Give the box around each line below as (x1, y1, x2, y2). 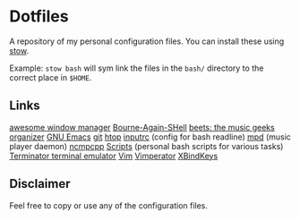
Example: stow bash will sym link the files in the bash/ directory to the (9, 63, 264, 73)
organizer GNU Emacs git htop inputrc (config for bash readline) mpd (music (9, 131, 291, 142)
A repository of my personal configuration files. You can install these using (9, 36, 285, 47)
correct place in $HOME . (9, 72, 92, 82)
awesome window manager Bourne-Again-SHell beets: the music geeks (9, 122, 275, 132)
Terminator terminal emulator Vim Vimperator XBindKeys (9, 150, 219, 161)
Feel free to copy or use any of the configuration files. (9, 199, 209, 211)
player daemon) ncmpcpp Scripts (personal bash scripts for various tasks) (9, 140, 284, 151)
